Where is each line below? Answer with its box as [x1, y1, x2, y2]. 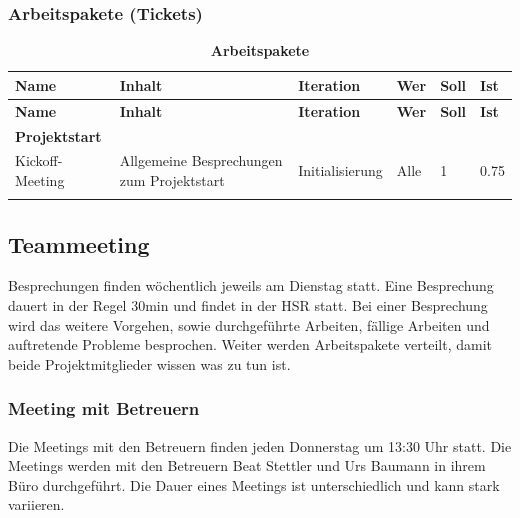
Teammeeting [8, 228, 150, 259]
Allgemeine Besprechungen [119, 150, 283, 171]
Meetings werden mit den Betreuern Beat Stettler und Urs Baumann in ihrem [8, 455, 486, 476]
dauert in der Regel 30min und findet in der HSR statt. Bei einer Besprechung [8, 295, 488, 316]
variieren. [8, 494, 65, 515]
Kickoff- [15, 150, 63, 171]
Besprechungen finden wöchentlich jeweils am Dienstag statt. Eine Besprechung [8, 275, 494, 296]
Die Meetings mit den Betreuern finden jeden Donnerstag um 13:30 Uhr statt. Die [8, 435, 512, 456]
